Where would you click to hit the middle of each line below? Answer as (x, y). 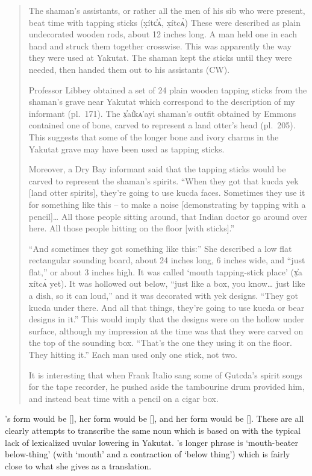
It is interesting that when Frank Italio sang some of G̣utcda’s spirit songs (165, 374)
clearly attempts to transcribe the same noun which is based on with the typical (153, 430)
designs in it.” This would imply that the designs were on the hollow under (166, 319)
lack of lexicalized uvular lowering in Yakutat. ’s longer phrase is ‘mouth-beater (151, 442)
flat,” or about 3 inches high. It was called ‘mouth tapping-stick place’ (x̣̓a (165, 271)
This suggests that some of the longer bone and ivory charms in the (154, 136)
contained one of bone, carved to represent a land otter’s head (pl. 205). (162, 125)
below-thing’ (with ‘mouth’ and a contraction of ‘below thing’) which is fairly (148, 454)
